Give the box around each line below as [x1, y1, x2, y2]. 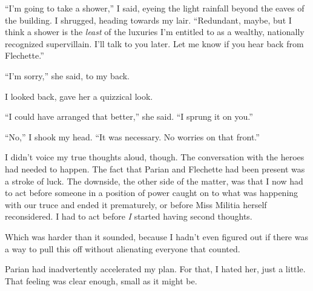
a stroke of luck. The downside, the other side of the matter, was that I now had [5, 174, 303, 187]
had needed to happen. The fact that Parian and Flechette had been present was [5, 162, 305, 175]
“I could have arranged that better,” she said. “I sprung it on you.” [5, 110, 253, 123]
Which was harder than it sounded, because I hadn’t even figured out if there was [5, 230, 308, 243]
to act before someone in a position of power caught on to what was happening [5, 186, 298, 199]
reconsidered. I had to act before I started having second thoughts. [5, 210, 252, 223]
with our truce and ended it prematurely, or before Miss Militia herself [5, 198, 267, 211]
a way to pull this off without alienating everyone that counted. [5, 242, 240, 255]
